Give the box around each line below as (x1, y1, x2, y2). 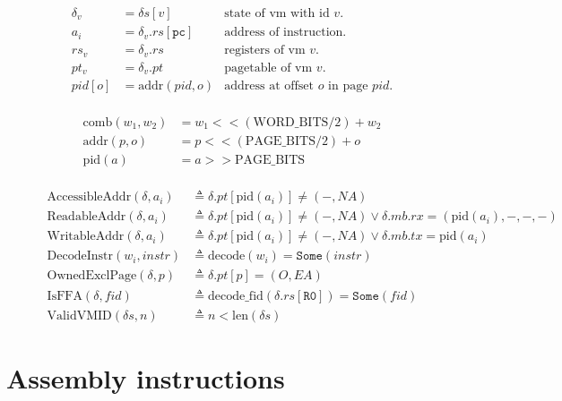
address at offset (224, 80, 314, 93)
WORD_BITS (253, 115, 329, 129)
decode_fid (207, 289, 264, 303)
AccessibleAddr (47, 191, 132, 204)
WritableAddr (47, 230, 125, 243)
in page (328, 80, 368, 93)
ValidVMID (47, 309, 112, 322)
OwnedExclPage (47, 269, 137, 283)
